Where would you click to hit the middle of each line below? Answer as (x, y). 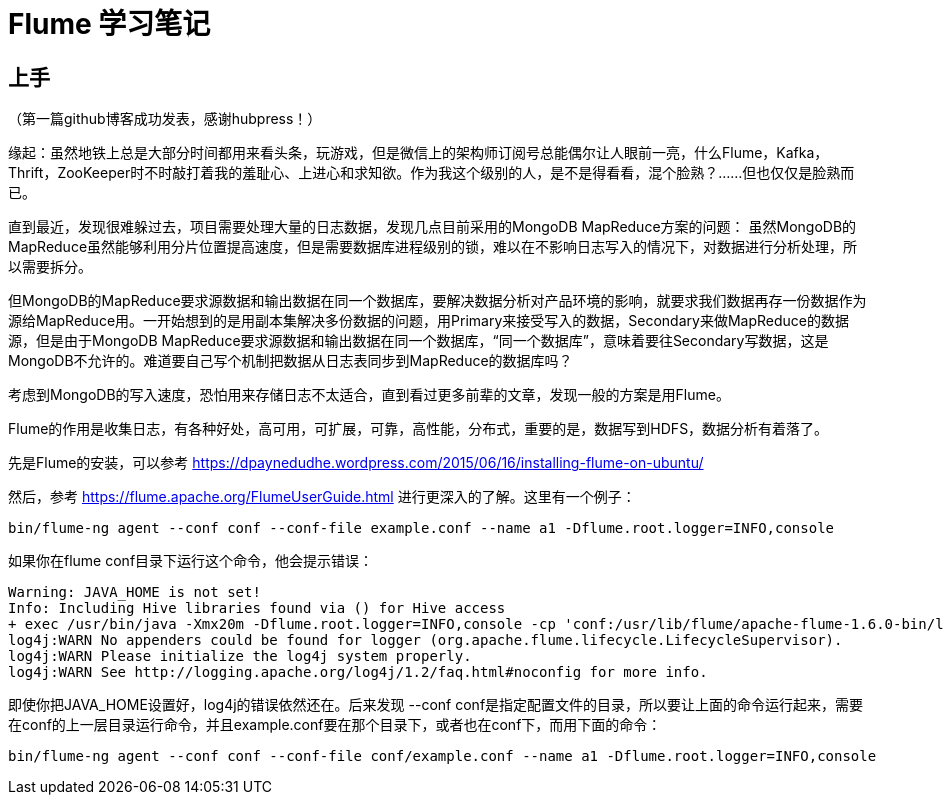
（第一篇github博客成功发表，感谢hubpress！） (165, 119)
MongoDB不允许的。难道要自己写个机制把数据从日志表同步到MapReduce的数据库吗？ (290, 361)
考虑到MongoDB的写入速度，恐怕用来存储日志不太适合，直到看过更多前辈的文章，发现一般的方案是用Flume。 (369, 395)
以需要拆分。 (50, 267)
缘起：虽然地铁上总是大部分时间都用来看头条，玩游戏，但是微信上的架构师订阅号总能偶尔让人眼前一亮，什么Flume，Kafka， (418, 153)
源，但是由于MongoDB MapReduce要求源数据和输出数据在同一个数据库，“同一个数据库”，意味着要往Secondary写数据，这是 (418, 341)
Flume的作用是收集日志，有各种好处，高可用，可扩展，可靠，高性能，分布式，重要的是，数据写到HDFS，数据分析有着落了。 (418, 429)
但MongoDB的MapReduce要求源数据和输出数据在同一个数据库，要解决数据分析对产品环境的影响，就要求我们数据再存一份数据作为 (437, 301)
